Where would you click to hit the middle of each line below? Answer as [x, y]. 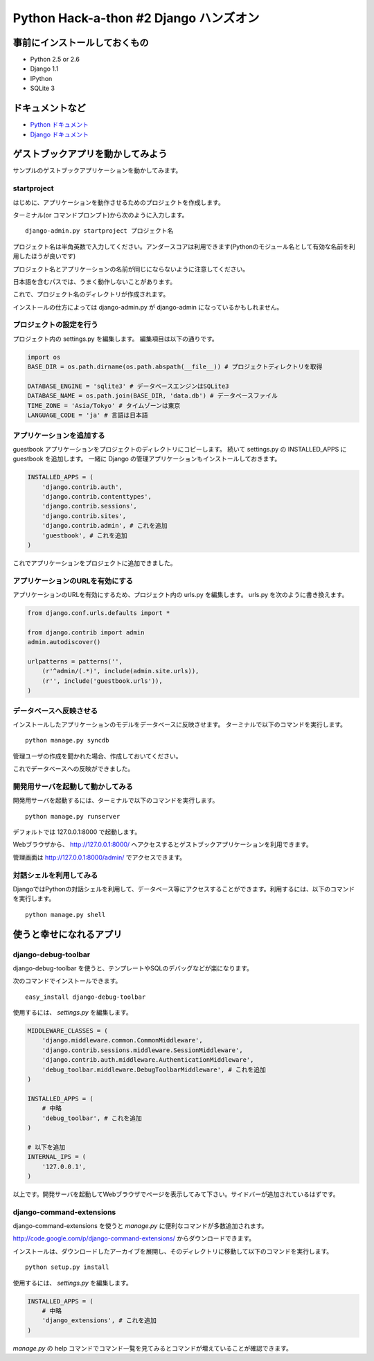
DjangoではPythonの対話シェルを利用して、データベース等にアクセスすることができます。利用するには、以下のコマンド [184, 889]
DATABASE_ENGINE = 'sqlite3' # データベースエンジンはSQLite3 [128, 386]
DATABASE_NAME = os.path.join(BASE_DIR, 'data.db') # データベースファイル [153, 396]
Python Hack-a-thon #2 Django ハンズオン [136, 18]
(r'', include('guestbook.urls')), [102, 681]
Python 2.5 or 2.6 [55, 60]
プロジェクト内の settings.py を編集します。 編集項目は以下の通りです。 [115, 339]
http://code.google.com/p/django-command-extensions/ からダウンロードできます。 [134, 1238]
